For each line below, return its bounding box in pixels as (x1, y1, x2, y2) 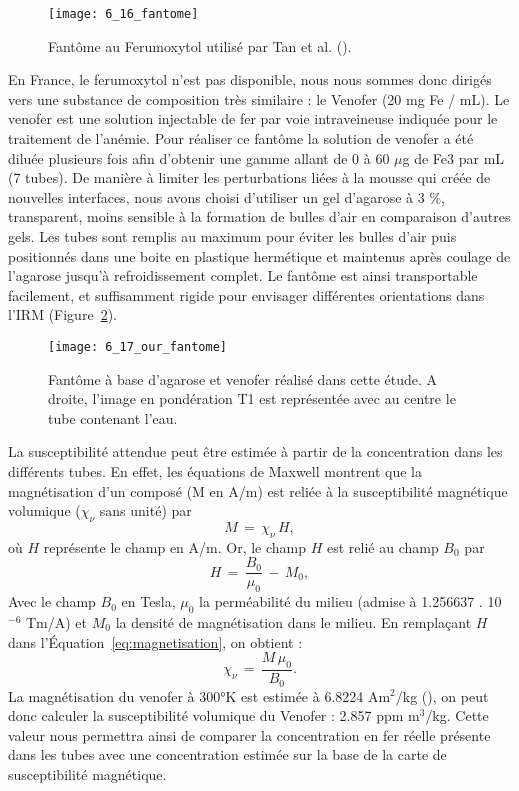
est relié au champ (326, 536, 439, 557)
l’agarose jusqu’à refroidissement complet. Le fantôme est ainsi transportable (8, 265, 478, 286)
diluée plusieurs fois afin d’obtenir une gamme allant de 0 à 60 (8, 147, 390, 168)
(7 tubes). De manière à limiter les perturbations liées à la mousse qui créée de (8, 167, 491, 188)
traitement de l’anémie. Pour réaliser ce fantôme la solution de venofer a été (8, 128, 474, 149)
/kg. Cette (425, 705, 489, 726)
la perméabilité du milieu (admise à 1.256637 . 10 (199, 591, 502, 612)
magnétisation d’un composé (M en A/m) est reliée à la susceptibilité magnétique (8, 480, 508, 501)
